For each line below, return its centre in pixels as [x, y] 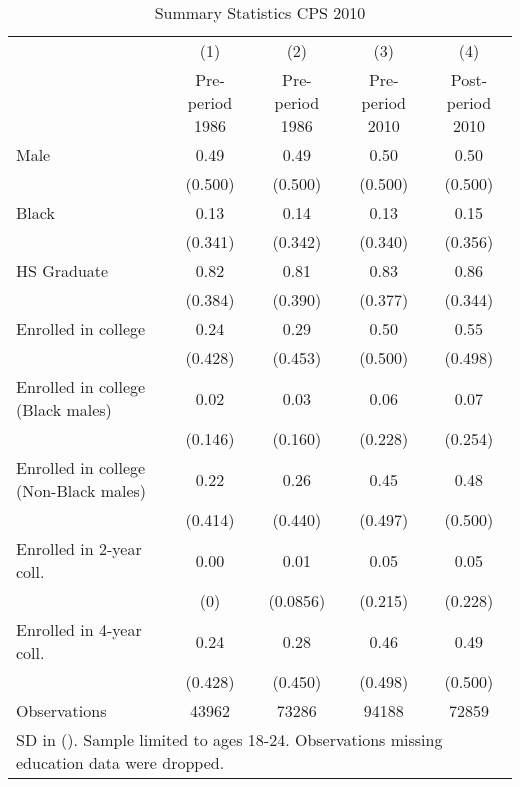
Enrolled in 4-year [79, 629]
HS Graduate [62, 270]
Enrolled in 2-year [79, 548]
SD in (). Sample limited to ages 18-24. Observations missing [229, 739]
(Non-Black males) [81, 490]
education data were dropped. [120, 762]
